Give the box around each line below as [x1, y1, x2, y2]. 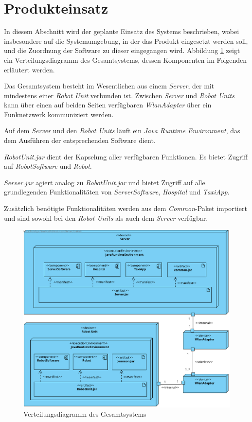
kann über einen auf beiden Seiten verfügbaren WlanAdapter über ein [4, 100, 212, 110]
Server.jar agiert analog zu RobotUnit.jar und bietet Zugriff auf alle [4, 177, 205, 187]
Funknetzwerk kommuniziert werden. [4, 109, 114, 119]
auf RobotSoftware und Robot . [4, 161, 92, 171]
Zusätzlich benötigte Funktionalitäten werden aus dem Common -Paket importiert [4, 203, 247, 213]
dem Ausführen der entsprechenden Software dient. [4, 135, 156, 145]
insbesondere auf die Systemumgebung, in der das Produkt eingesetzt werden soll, [4, 35, 248, 46]
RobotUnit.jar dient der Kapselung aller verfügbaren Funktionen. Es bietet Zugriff [4, 151, 248, 161]
